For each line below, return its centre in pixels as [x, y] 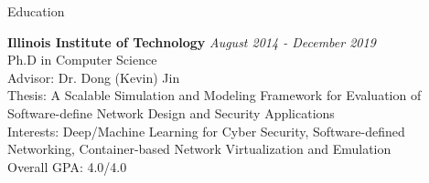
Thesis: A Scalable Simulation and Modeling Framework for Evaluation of [214, 95]
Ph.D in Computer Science [82, 60]
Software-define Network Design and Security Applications [171, 112]
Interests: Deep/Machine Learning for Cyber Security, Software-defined [206, 131]
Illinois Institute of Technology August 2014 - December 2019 [192, 41]
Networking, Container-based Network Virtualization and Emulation [199, 149]
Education [36, 11]
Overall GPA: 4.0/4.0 [67, 166]
